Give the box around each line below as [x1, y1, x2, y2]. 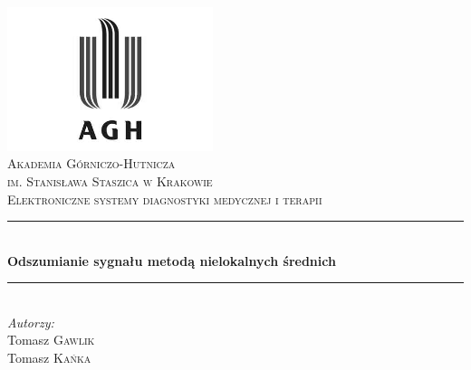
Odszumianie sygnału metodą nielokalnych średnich [7, 251, 336, 270]
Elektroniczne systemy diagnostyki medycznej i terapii [7, 189, 322, 208]
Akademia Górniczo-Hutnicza [7, 154, 176, 173]
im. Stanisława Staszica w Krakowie [7, 171, 213, 190]
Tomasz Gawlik [7, 330, 95, 349]
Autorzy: [7, 312, 54, 331]
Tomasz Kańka [7, 348, 91, 367]
